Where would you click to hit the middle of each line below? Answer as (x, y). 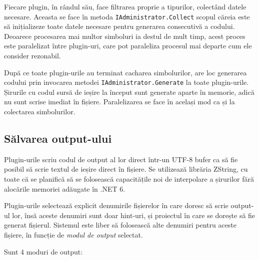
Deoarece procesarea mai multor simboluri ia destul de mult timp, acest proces (125, 36)
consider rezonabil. (32, 56)
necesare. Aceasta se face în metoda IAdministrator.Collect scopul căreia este (127, 16)
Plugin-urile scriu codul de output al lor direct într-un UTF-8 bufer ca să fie (121, 159)
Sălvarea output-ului (58, 138)
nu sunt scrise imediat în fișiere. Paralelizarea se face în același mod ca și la (119, 102)
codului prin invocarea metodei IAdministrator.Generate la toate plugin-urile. (126, 82)
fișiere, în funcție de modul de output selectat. (73, 235)
